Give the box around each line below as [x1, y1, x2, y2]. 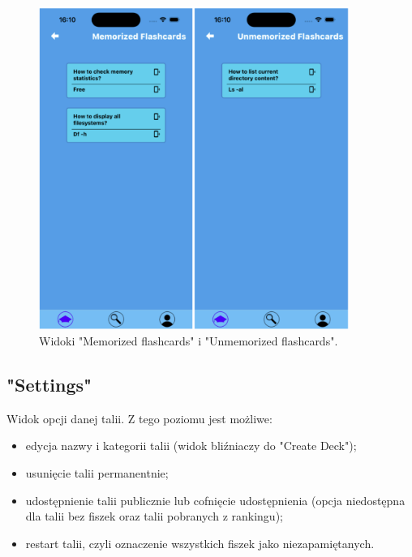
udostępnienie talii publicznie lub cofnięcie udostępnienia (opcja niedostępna [25, 491, 406, 508]
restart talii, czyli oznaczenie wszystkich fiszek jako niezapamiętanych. [25, 534, 375, 551]
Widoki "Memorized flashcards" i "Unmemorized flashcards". [39, 332, 338, 349]
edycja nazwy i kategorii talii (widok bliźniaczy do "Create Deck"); [25, 437, 357, 454]
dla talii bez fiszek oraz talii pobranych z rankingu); [25, 508, 283, 525]
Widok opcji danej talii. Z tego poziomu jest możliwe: [6, 409, 273, 426]
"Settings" [6, 372, 92, 397]
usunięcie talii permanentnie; [25, 465, 169, 482]
